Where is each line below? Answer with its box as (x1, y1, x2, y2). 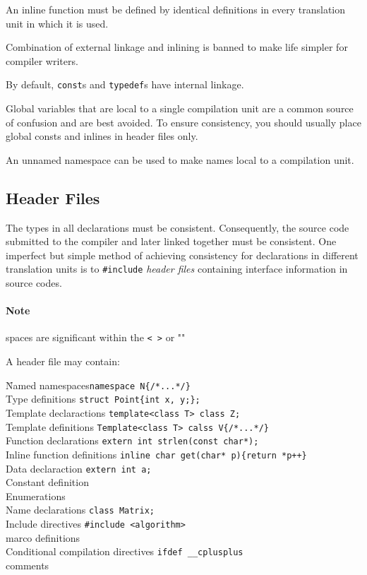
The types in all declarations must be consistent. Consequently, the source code (6, 220, 349, 235)
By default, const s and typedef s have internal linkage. (6, 77, 244, 92)
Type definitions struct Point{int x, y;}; (6, 391, 200, 406)
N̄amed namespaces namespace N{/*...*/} (6, 377, 191, 392)
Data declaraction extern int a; (6, 461, 152, 475)
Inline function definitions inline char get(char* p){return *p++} (6, 446, 307, 461)
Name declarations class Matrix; (6, 502, 155, 517)
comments (6, 558, 49, 573)
